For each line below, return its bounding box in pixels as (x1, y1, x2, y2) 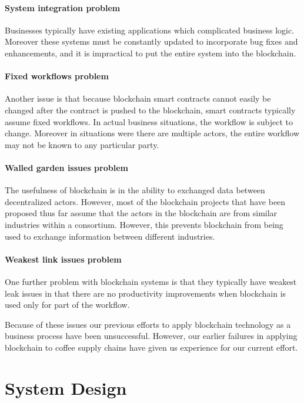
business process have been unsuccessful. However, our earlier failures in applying (5, 330, 298, 342)
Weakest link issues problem (5, 253, 122, 265)
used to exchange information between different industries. (5, 230, 215, 242)
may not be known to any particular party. (5, 138, 159, 150)
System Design (5, 375, 127, 399)
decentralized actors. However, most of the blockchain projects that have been (5, 195, 286, 207)
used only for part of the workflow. (5, 298, 130, 311)
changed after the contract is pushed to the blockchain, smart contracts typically (5, 103, 296, 116)
